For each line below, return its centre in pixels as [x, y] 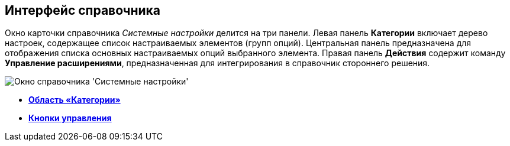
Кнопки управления [70, 118]
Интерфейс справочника [83, 10]
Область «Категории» [75, 100]
